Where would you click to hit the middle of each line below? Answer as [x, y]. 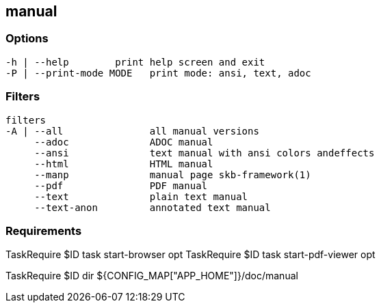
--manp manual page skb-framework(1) [173, 174]
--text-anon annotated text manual [153, 207]
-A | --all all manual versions [132, 131]
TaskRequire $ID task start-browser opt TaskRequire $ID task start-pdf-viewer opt [190, 255]
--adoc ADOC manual [124, 142]
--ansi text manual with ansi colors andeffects [205, 153]
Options [27, 39]
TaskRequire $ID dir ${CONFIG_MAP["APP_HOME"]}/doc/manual [152, 276]
